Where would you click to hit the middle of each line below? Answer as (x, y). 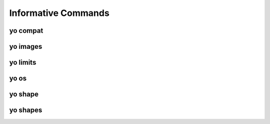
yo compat (26, 31)
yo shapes (26, 110)
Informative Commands (59, 13)
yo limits (23, 62)
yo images (26, 47)
